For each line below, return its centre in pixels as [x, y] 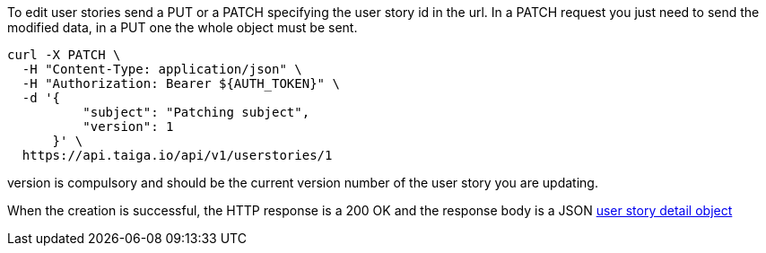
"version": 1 [128, 126]
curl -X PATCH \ [64, 55]
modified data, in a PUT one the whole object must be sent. [183, 27]
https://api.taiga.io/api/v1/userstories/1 [177, 155]
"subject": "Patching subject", [196, 112]
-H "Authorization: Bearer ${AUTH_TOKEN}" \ [181, 83]
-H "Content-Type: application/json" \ [162, 69]
